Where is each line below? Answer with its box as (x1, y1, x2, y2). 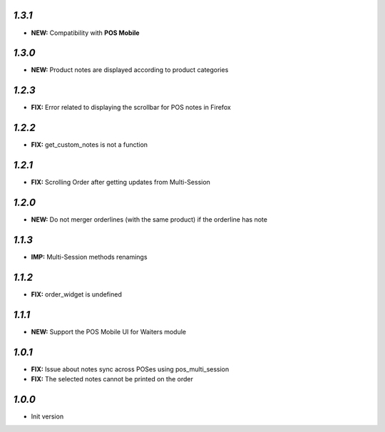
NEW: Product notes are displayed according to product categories (31, 66, 229, 74)
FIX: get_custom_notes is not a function (31, 140, 148, 149)
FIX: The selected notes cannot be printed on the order (31, 375, 194, 384)
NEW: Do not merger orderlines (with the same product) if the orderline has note (31, 215, 267, 224)
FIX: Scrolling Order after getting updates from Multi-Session (31, 178, 210, 187)
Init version (31, 412, 64, 421)
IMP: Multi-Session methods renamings (31, 252, 148, 261)
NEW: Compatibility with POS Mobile (31, 29, 140, 37)
